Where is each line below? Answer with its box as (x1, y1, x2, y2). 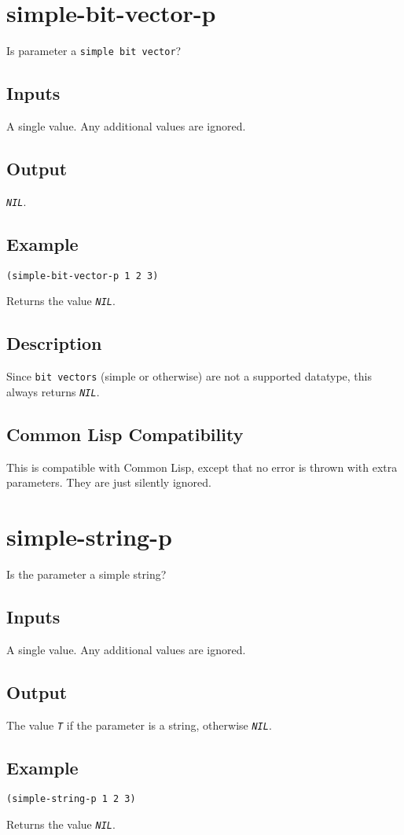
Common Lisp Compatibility (6, 421, 244, 446)
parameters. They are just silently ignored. (6, 474, 211, 491)
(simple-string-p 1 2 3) (6, 793, 136, 805)
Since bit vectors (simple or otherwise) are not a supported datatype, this (6, 368, 373, 384)
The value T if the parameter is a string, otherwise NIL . (6, 716, 272, 733)
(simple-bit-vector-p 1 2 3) (6, 270, 159, 281)
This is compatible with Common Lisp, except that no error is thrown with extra (6, 458, 398, 475)
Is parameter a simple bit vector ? (6, 42, 182, 59)
